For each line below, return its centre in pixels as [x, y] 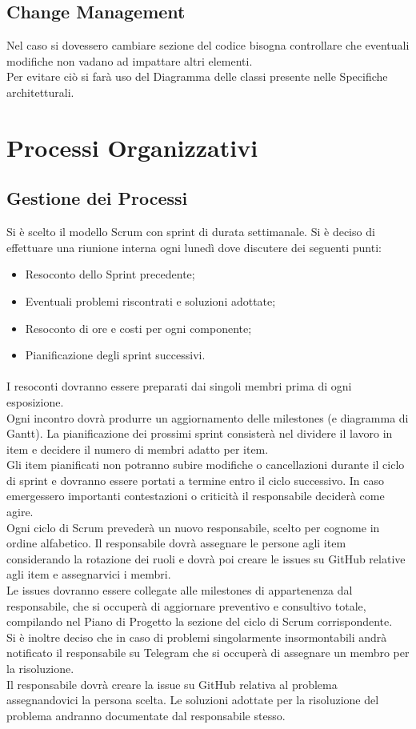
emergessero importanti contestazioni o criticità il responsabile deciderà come [196, 496]
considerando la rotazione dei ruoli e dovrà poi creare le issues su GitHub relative [206, 558]
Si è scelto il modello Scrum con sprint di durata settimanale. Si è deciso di [191, 232]
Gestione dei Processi [97, 198]
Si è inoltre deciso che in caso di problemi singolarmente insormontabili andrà [197, 637]
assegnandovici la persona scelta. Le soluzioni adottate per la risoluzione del [193, 700]
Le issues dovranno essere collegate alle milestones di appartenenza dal [180, 590]
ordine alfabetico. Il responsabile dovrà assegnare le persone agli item [176, 543]
